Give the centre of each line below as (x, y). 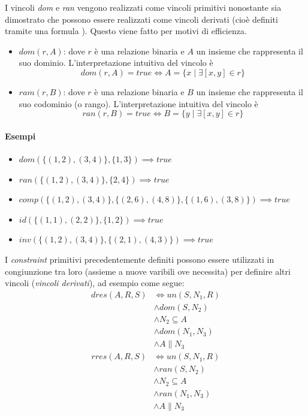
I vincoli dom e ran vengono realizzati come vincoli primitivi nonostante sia (143, 7)
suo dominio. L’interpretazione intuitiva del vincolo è (116, 63)
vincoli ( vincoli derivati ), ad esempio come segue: (95, 283)
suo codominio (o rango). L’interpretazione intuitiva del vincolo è (138, 103)
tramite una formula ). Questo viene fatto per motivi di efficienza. (126, 31)
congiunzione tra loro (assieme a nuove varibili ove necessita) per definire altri (148, 271)
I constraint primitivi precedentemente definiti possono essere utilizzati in (140, 259)
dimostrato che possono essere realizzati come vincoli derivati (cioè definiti (141, 19)
